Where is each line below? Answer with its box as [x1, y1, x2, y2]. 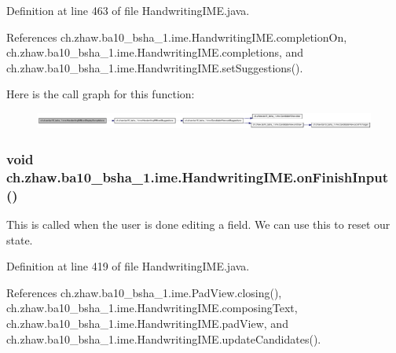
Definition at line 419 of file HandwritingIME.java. [6, 258, 250, 274]
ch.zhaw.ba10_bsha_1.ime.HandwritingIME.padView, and [6, 315, 288, 332]
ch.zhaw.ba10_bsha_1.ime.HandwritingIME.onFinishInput [6, 167, 389, 186]
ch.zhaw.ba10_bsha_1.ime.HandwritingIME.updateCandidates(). [6, 330, 321, 347]
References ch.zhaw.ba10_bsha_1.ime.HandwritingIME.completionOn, [6, 28, 347, 45]
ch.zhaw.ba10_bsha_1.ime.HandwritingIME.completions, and [6, 44, 304, 61]
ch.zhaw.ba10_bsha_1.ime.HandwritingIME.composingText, [6, 300, 298, 316]
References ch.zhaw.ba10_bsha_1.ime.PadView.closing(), [6, 284, 282, 300]
